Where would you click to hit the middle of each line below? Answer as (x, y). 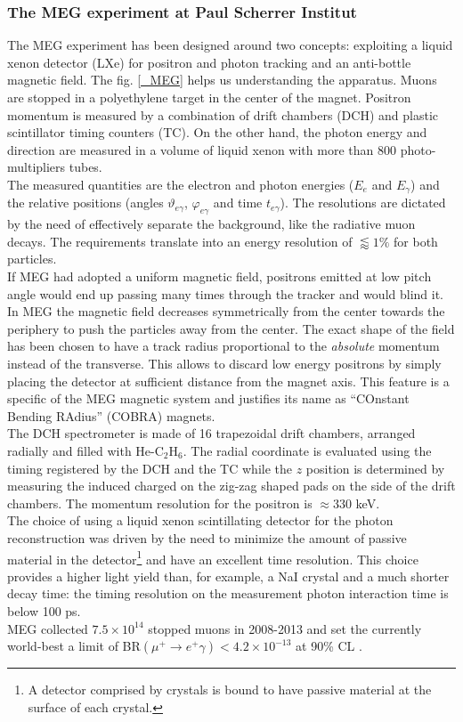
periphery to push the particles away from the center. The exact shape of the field (231, 328)
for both (416, 241)
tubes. (85, 167)
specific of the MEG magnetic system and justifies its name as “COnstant (208, 398)
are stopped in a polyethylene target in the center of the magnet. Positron (209, 97)
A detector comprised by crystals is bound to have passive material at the (230, 690)
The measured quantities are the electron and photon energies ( (181, 184)
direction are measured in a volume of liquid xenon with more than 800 (202, 149)
